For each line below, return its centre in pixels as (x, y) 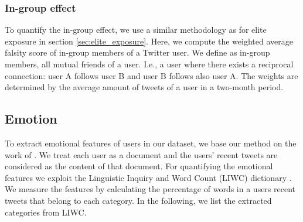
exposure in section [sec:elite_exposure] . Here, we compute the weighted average (149, 41)
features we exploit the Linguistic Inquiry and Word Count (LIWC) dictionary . (148, 177)
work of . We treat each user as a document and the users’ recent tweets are (141, 154)
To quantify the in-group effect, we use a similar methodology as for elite (136, 30)
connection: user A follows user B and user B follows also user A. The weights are (151, 75)
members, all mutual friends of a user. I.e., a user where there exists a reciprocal (149, 64)
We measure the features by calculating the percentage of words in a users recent (150, 189)
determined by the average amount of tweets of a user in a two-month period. (144, 87)
